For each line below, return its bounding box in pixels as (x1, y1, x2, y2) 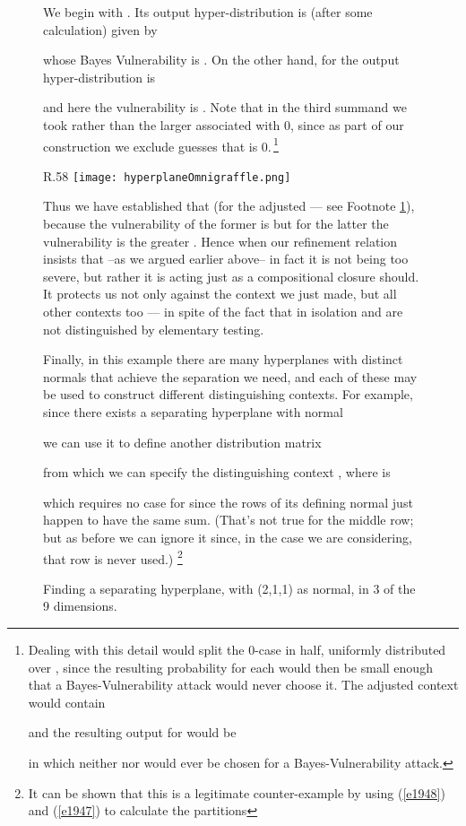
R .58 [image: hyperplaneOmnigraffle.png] (43, 166, 291, 185)
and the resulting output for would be (28, 723, 237, 742)
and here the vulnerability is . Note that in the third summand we (43, 98, 407, 117)
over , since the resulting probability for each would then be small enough (28, 657, 433, 676)
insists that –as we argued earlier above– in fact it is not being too (43, 249, 409, 268)
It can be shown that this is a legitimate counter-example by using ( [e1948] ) (28, 783, 445, 802)
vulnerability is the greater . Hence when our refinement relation (43, 231, 398, 250)
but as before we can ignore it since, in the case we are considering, (43, 527, 412, 546)
